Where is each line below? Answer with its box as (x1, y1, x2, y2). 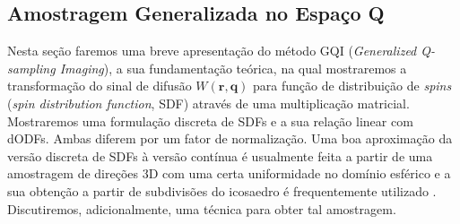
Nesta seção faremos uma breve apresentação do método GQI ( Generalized (7, 41, 417, 60)
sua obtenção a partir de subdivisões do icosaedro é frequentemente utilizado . (7, 181, 437, 200)
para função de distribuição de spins (253, 76, 452, 95)
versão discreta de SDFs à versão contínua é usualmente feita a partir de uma (7, 146, 433, 165)
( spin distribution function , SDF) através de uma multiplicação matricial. (7, 93, 410, 112)
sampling (7, 58, 56, 77)
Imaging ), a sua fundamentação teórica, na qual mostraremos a (59, 58, 407, 77)
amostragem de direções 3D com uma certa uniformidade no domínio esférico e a (7, 164, 451, 183)
